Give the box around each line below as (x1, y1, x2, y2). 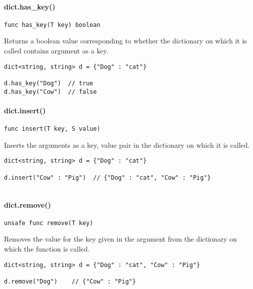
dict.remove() (4, 199, 51, 210)
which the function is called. (4, 243, 90, 254)
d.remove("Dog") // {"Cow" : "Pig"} (4, 278, 136, 285)
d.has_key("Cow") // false (4, 88, 97, 95)
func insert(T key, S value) (4, 125, 101, 133)
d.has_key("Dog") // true (4, 79, 93, 87)
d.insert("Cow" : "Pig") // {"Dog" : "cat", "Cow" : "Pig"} (4, 174, 211, 181)
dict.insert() (4, 105, 46, 115)
